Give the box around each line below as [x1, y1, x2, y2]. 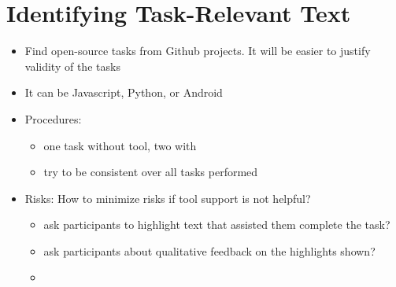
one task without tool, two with [43, 137, 197, 153]
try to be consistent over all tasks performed [43, 164, 258, 180]
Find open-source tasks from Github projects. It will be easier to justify [24, 42, 371, 59]
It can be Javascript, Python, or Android [24, 84, 223, 101]
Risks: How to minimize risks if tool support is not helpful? [24, 189, 311, 206]
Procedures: [24, 110, 82, 127]
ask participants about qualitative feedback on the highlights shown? [43, 242, 376, 259]
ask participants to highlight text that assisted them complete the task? [43, 216, 390, 233]
